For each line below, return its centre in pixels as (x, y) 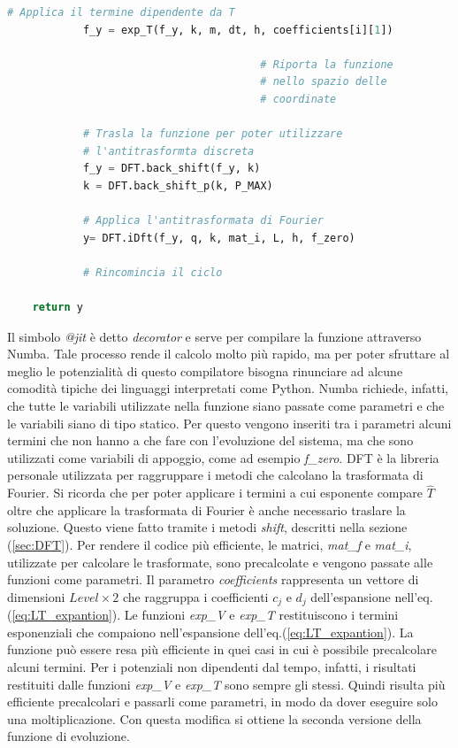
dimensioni (36, 596)
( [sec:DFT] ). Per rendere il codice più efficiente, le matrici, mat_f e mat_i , (210, 545)
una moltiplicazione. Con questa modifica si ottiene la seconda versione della (214, 718)
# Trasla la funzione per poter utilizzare (213, 134)
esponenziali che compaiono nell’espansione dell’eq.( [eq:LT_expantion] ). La (210, 632)
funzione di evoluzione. (69, 736)
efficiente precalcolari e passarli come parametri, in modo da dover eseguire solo (223, 702)
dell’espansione (351, 596)
